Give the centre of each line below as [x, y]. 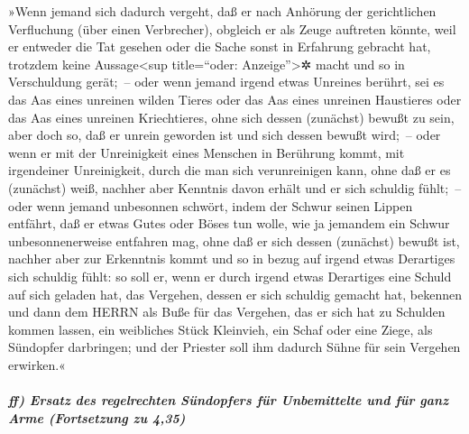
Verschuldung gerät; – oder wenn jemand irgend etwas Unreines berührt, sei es [226, 82]
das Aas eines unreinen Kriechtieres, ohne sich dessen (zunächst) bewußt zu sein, [231, 117]
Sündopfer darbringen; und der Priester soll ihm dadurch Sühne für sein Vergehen [234, 347]
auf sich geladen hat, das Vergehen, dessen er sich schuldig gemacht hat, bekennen [235, 294]
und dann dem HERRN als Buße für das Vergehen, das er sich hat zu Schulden [227, 312]
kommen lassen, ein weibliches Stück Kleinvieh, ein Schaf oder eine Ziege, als [221, 329]
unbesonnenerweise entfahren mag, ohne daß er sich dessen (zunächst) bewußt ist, [234, 240]
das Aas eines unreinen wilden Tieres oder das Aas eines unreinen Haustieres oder [235, 99]
